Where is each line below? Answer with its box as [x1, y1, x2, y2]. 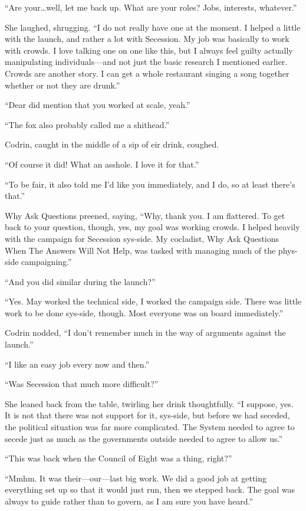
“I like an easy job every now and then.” [5, 358, 150, 370]
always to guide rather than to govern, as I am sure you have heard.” [5, 495, 254, 507]
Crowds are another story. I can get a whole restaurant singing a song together [5, 67, 289, 79]
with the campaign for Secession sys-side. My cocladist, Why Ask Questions [5, 232, 279, 244]
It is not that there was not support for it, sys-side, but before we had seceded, [5, 409, 290, 421]
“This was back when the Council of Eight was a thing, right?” [5, 452, 232, 464]
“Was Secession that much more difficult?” [5, 378, 159, 390]
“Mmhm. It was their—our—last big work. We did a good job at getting [5, 471, 267, 484]
